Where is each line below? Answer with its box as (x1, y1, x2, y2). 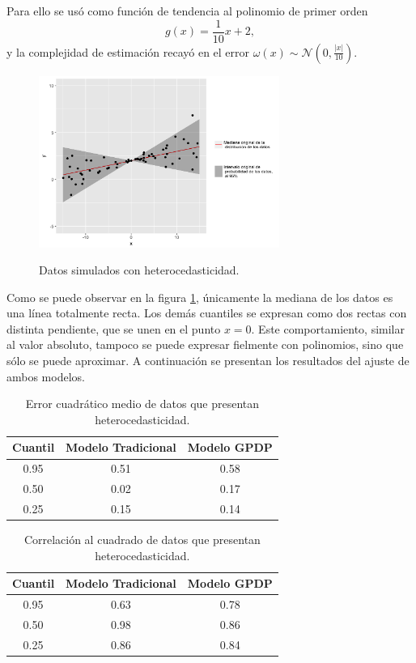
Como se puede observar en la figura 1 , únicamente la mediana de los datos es (6, 288, 393, 305)
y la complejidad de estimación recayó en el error (6, 43, 250, 60)
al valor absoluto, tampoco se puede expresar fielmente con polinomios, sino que (6, 336, 404, 353)
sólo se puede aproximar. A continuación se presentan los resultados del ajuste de (6, 352, 410, 369)
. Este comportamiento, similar (251, 320, 405, 337)
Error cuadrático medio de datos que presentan (25, 395, 260, 412)
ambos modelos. (6, 368, 85, 385)
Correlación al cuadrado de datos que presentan (23, 531, 261, 548)
